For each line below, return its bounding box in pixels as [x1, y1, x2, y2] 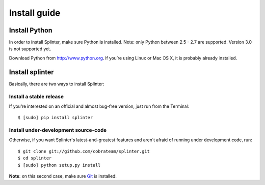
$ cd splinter [18, 155, 52, 161]
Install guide [9, 7, 61, 18]
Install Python [9, 26, 53, 34]
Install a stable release [9, 93, 64, 100]
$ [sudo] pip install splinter [18, 115, 93, 121]
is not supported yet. [9, 46, 52, 52]
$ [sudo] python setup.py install [18, 162, 101, 168]
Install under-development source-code [9, 127, 107, 134]
